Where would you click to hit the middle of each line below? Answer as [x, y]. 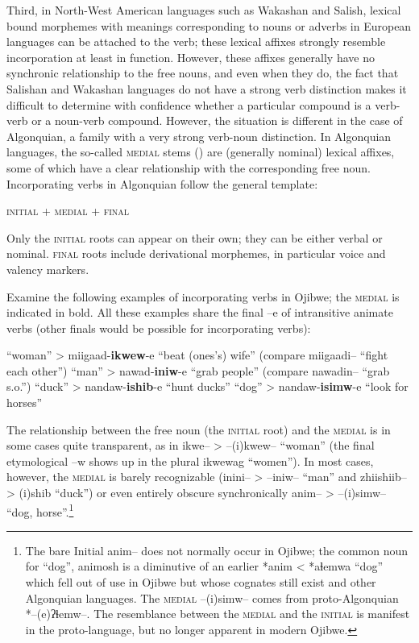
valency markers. [48, 269]
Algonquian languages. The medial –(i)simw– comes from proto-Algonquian [212, 597]
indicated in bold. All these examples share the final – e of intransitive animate [200, 312]
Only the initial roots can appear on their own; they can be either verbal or [195, 237]
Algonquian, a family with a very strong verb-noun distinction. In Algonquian [199, 136]
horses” [25, 402]
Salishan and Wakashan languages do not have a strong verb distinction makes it [207, 88]
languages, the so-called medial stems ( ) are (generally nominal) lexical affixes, [201, 152]
